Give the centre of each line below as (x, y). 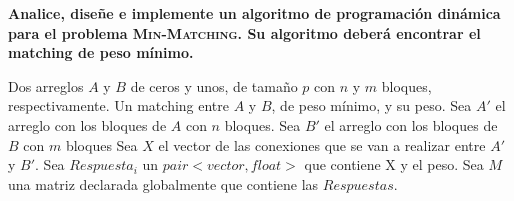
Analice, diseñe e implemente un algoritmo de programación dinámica (254, 13)
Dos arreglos (46, 85)
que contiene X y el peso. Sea (394, 164)
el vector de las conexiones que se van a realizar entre (322, 144)
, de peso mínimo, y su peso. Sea (371, 105)
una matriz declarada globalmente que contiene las (163, 183)
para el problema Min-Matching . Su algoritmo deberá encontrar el (244, 32)
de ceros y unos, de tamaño (214, 85)
